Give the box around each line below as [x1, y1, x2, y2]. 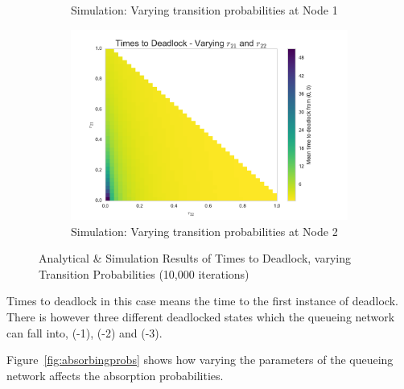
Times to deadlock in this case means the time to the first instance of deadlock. [6, 292, 398, 309]
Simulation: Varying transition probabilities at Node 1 [71, 2, 338, 18]
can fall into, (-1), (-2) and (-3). [6, 324, 163, 341]
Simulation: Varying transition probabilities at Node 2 [71, 222, 338, 239]
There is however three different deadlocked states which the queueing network [6, 308, 395, 325]
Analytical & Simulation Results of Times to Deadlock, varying [39, 250, 351, 267]
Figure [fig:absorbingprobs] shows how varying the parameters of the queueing [6, 351, 394, 368]
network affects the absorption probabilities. [6, 366, 224, 383]
